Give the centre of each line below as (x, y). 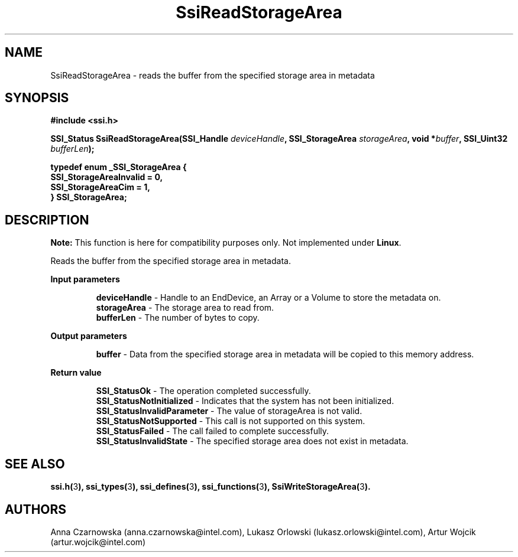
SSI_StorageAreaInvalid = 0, (107, 177)
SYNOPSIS (37, 98)
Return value (76, 373)
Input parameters (85, 279)
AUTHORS (36, 509)
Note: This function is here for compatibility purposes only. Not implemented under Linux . (226, 243)
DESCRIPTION (47, 220)
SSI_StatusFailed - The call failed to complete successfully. (213, 431)
